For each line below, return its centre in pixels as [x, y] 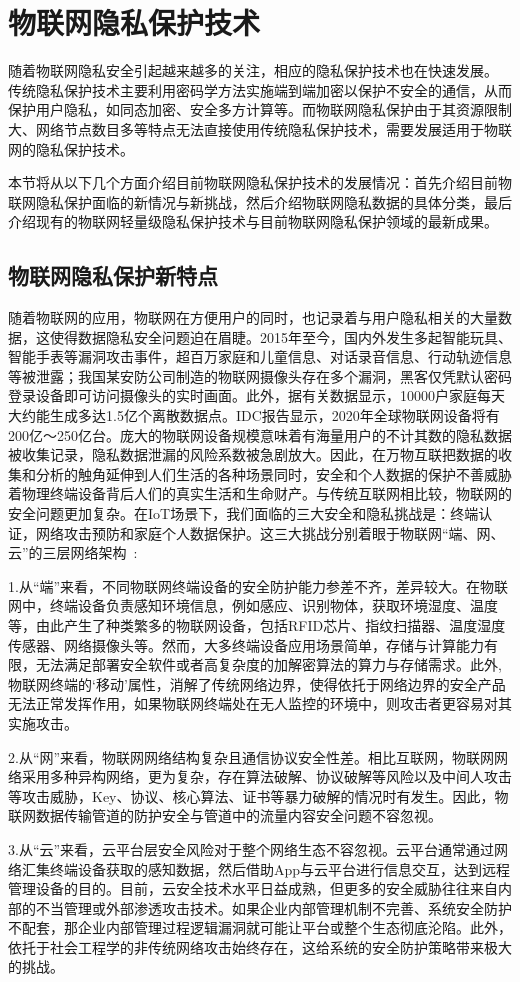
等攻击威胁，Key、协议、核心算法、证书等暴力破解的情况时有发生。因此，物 [258, 795]
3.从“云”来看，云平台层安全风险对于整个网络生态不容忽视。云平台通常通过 [251, 848]
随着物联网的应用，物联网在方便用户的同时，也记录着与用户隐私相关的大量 [253, 317]
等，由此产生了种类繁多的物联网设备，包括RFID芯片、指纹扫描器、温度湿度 [257, 624]
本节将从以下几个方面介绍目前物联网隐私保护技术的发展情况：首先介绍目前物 [260, 182]
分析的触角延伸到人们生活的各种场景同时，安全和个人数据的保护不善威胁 [273, 473]
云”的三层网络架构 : [73, 552]
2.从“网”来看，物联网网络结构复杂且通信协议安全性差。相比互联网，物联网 [251, 756]
